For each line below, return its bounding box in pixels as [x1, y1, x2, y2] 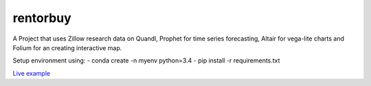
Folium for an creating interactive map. [12, 43, 122, 52]
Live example [12, 69, 51, 77]
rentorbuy [12, 10, 71, 25]
